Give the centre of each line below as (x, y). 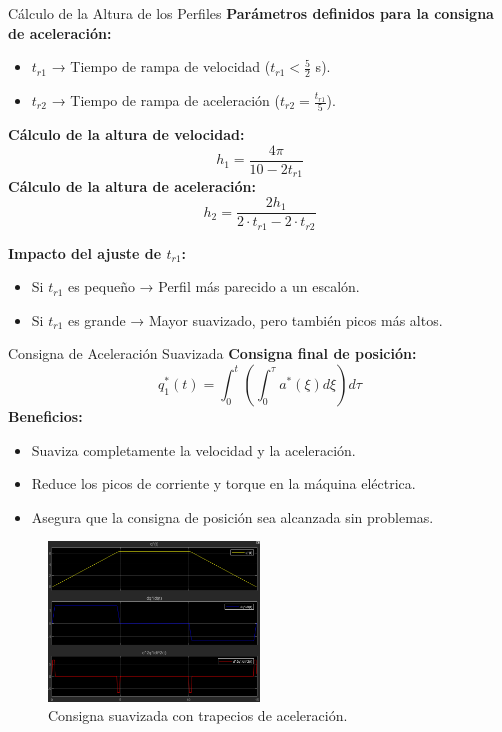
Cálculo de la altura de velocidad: (126, 134)
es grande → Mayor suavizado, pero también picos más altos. (255, 319)
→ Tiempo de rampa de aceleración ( (165, 100)
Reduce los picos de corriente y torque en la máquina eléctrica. (223, 483)
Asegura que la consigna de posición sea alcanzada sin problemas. (232, 516)
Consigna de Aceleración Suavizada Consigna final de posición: (212, 353)
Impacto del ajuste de (85, 252)
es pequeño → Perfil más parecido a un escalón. (213, 286)
